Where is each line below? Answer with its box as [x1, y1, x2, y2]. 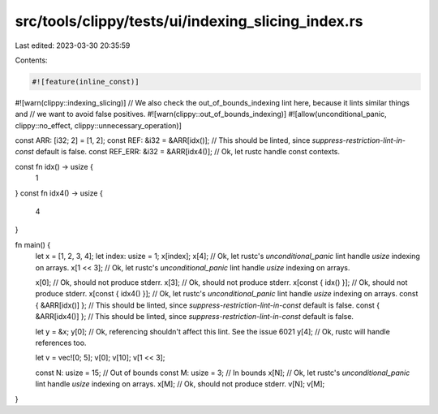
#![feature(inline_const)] [32, 77, 140, 86]
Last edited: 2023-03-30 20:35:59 [15, 41, 131, 50]
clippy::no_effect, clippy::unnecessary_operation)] [15, 120, 182, 130]
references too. [35, 338, 87, 347]
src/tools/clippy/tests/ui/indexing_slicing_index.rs [15, 12, 363, 30]
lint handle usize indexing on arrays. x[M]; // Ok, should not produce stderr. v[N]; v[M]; [35, 379, 325, 389]
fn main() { [15, 239, 51, 249]
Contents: [15, 55, 48, 65]
